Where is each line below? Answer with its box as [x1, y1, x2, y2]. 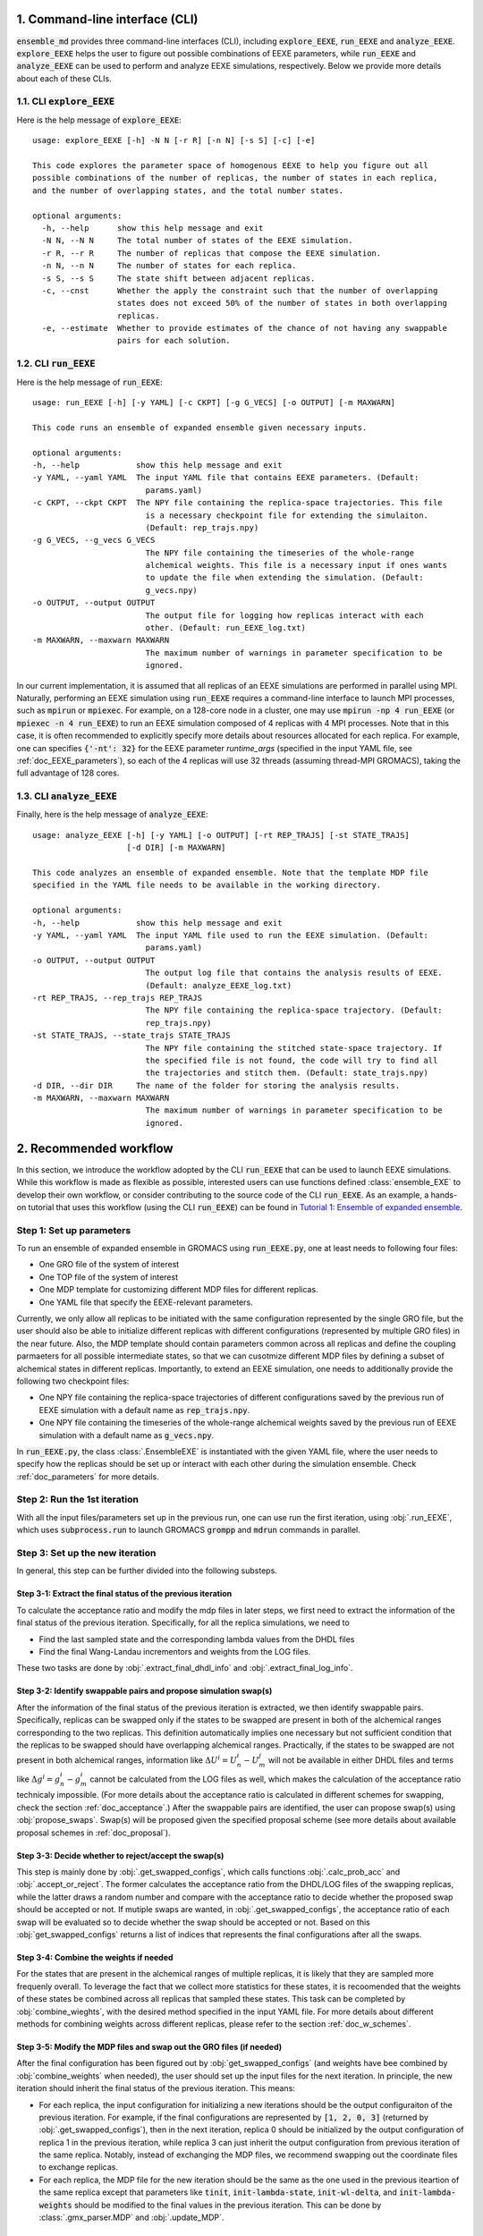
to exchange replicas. [38, 2162, 119, 2172]
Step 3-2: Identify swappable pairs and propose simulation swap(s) [16, 1686, 273, 1697]
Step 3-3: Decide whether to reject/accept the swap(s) [16, 1850, 225, 1860]
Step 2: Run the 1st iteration [16, 1494, 139, 1506]
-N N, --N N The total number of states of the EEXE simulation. [41, 235, 353, 246]
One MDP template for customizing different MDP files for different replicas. [38, 1284, 318, 1295]
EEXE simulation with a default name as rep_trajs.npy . [38, 1404, 250, 1415]
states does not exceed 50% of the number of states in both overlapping [116, 298, 447, 309]
